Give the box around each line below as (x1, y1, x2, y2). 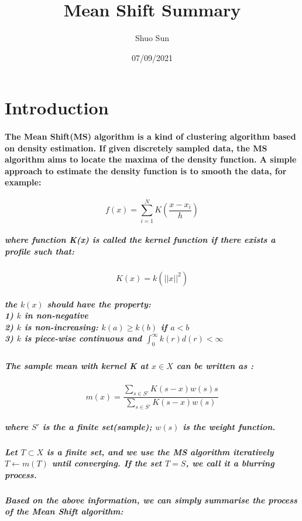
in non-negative (24, 309, 88, 322)
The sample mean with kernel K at (5, 359, 149, 371)
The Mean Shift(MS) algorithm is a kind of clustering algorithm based (5, 130, 296, 143)
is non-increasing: (24, 320, 98, 333)
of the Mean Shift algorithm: (5, 505, 123, 517)
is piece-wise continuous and (24, 332, 142, 344)
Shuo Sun (135, 32, 169, 44)
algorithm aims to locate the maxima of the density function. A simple (5, 153, 297, 165)
